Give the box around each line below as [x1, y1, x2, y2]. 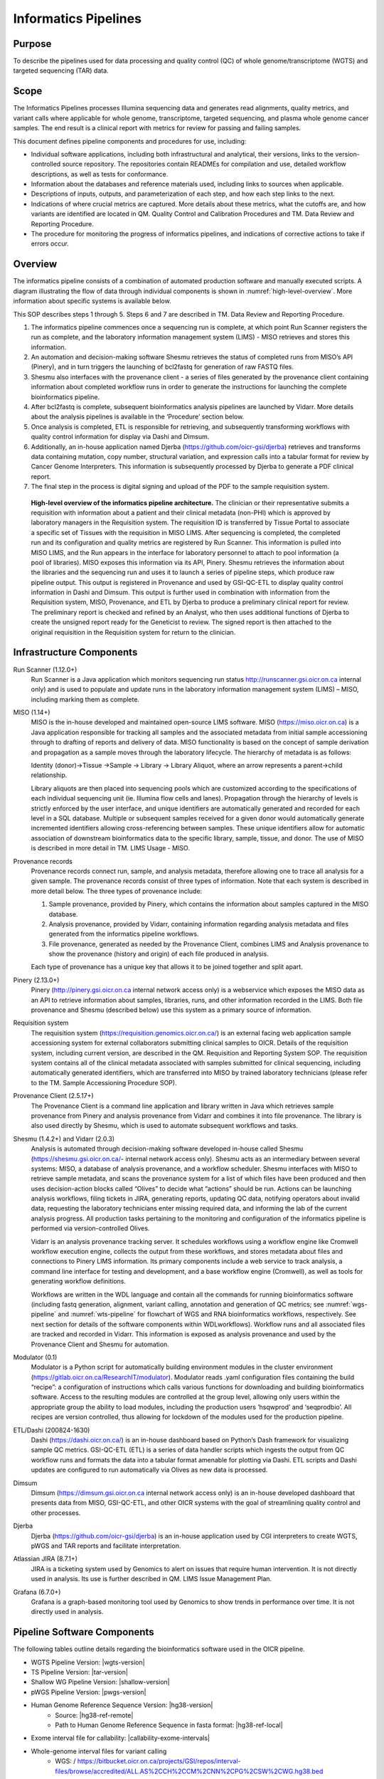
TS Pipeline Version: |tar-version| [31, 1667, 128, 1676]
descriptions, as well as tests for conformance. [31, 169, 169, 178]
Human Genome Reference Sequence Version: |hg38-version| [31, 1701, 213, 1709]
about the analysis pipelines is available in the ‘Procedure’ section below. [31, 413, 245, 421]
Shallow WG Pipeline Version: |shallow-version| [31, 1678, 170, 1686]
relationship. [31, 771, 68, 779]
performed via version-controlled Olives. [31, 1224, 150, 1232]
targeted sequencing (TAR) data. [13, 66, 110, 75]
